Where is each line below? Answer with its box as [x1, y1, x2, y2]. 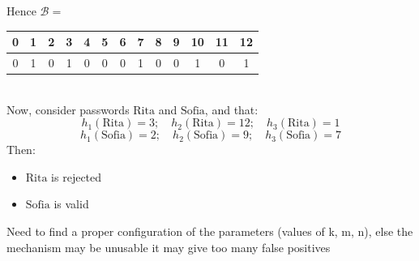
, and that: [204, 101, 259, 118]
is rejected [51, 168, 102, 185]
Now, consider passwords [6, 101, 130, 118]
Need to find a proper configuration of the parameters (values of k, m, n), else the [6, 223, 413, 239]
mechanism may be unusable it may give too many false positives [6, 238, 331, 255]
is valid [53, 195, 89, 212]
